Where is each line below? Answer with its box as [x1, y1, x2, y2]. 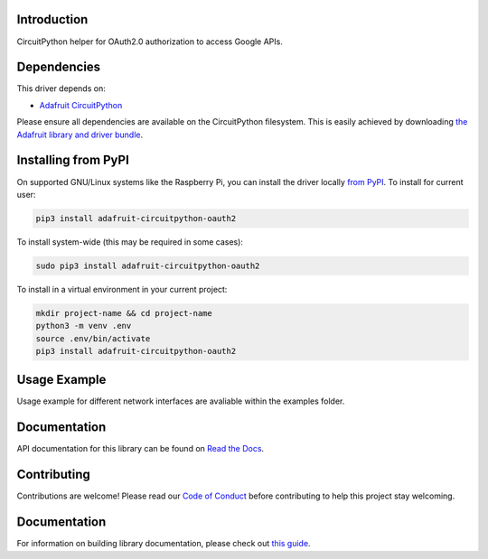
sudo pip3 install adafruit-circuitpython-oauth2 [35, 260, 260, 271]
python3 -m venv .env [35, 321, 132, 331]
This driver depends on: [16, 83, 106, 94]
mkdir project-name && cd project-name [35, 308, 212, 318]
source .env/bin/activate [35, 333, 151, 343]
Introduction [16, 12, 89, 27]
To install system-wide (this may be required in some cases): [16, 236, 244, 247]
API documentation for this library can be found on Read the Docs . [16, 443, 265, 454]
